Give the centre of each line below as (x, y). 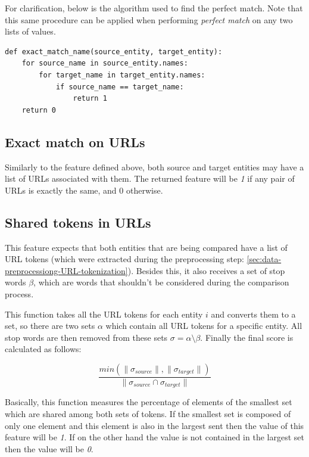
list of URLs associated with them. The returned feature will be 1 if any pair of (150, 178)
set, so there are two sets (50, 326)
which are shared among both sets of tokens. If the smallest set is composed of (148, 413)
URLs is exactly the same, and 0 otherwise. (84, 190)
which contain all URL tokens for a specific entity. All (204, 326)
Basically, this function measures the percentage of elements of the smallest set (149, 402)
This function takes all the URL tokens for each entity (104, 314)
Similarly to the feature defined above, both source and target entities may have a (154, 167)
